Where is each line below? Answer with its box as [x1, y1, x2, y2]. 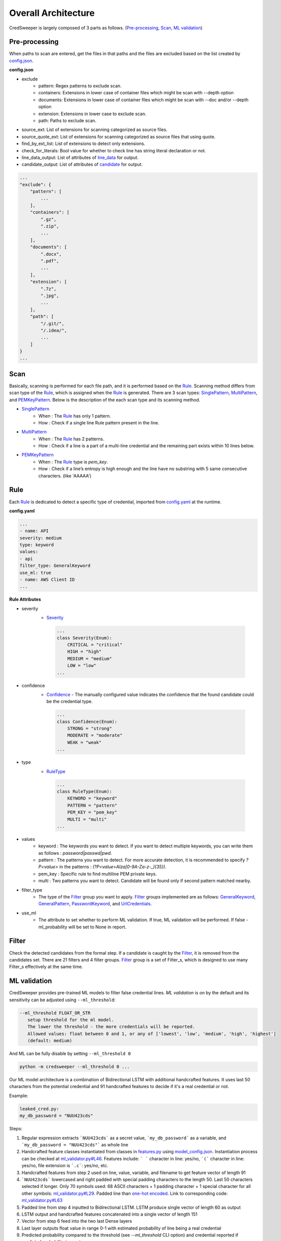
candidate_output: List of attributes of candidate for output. [21, 161, 143, 167]
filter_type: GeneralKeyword [19, 563, 91, 568]
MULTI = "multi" [67, 817, 107, 822]
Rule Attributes [9, 596, 41, 603]
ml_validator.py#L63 [21, 1197, 63, 1203]
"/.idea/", [40, 328, 67, 333]
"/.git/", [40, 321, 65, 326]
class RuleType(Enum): [57, 788, 112, 794]
